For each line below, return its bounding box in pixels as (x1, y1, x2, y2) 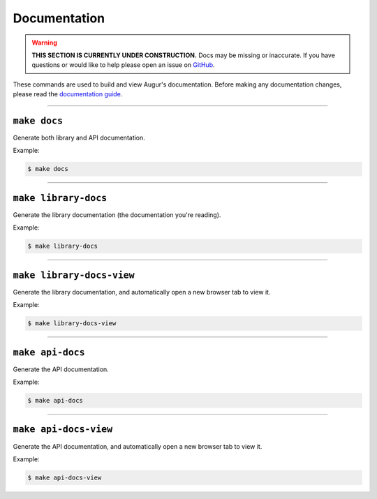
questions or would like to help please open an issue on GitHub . (31, 61, 216, 69)
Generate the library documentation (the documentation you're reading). (13, 210, 221, 219)
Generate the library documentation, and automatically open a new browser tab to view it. (13, 288, 271, 296)
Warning (31, 38, 57, 47)
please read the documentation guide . (13, 90, 123, 98)
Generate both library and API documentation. (13, 133, 146, 142)
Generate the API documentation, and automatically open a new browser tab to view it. (13, 442, 263, 450)
